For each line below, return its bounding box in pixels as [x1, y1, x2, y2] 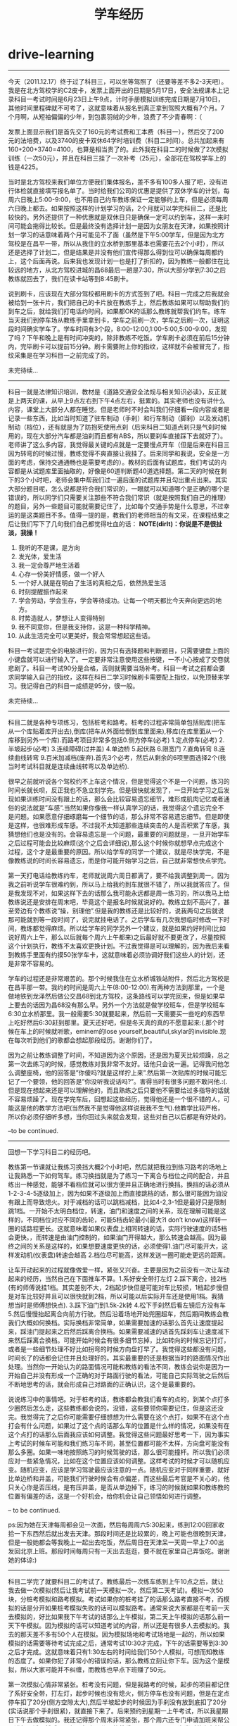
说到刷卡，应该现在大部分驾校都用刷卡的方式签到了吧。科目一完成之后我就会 [8, 289, 230, 298]
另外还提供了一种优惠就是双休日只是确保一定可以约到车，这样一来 [32, 213, 224, 221]
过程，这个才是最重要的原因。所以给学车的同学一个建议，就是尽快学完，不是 [8, 847, 230, 856]
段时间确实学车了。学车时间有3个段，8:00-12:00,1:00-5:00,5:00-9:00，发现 [8, 325, 227, 333]
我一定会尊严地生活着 [18, 561, 80, 569]
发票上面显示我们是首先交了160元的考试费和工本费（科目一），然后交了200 [8, 127, 224, 136]
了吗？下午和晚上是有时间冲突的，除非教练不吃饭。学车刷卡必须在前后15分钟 [8, 333, 230, 342]
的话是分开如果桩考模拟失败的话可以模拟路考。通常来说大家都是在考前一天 [13, 1603, 230, 1612]
